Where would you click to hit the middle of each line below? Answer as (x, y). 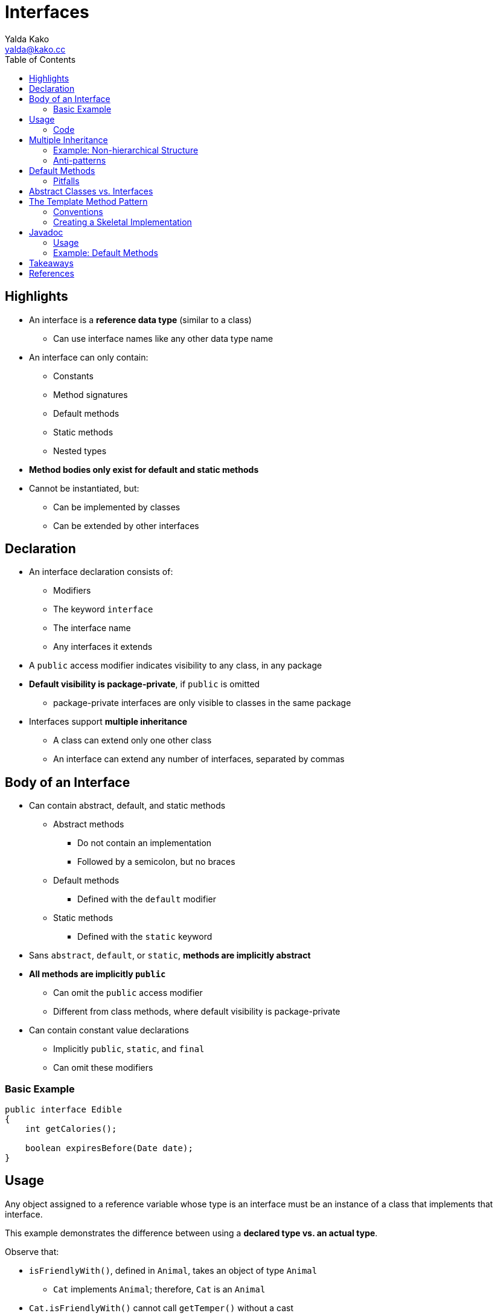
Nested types (80, 451)
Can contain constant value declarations (109, 1030)
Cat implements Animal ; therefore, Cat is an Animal (159, 1289)
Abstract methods (89, 824)
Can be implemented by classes (117, 507)
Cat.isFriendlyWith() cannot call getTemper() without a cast (161, 1308)
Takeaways (51, 263)
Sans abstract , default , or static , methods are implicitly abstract (170, 955)
